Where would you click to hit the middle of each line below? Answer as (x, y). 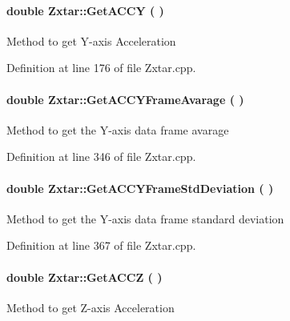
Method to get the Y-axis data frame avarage (118, 129)
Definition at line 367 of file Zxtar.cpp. (101, 245)
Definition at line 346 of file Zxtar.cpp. (101, 156)
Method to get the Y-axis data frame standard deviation (145, 218)
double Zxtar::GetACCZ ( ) (85, 277)
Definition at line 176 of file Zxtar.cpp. (101, 68)
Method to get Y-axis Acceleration (91, 40)
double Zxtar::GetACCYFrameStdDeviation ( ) (140, 188)
